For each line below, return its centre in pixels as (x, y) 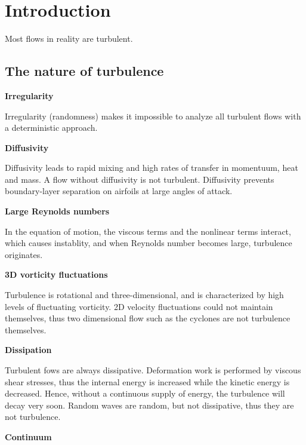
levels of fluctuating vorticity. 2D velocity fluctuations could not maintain (139, 306)
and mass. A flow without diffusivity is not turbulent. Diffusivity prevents (140, 179)
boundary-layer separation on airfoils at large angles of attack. (119, 191)
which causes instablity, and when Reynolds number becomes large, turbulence (149, 243)
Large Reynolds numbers (57, 211)
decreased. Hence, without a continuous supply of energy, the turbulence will (145, 393)
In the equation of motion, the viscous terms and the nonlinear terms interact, (148, 231)
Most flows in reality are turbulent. (69, 39)
